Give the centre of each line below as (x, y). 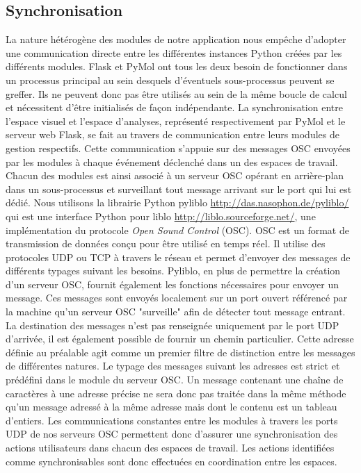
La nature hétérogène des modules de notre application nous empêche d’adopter (176, 39)
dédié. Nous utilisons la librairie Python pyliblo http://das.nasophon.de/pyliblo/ (177, 202)
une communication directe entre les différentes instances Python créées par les (174, 52)
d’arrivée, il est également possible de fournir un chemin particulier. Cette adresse (180, 339)
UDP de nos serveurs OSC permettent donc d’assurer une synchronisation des (172, 434)
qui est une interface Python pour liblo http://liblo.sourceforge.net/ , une (161, 216)
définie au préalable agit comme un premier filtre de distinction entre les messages (180, 352)
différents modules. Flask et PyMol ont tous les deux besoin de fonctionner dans (177, 66)
